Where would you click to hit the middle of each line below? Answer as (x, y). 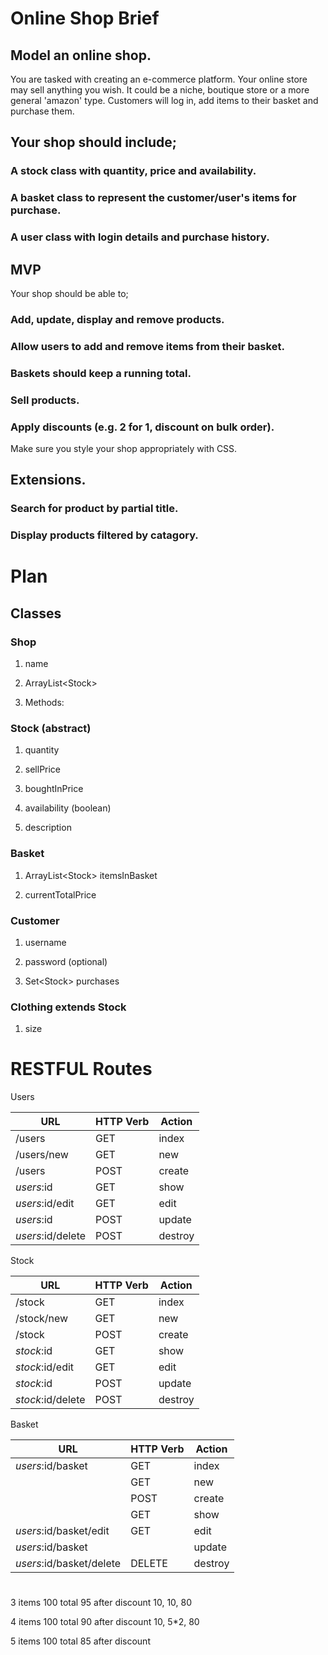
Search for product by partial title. (94, 509)
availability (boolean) (68, 808)
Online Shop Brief (85, 18)
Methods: (44, 703)
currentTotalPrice (60, 894)
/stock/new (42, 1319)
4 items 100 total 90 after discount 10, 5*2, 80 (105, 1622)
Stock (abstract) (51, 728)
